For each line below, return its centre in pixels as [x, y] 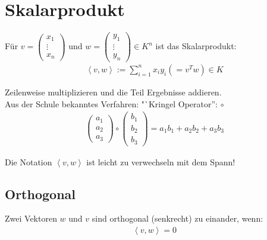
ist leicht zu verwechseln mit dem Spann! [161, 161]
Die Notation [29, 161]
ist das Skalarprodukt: [196, 46]
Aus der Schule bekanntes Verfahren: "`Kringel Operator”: [111, 103]
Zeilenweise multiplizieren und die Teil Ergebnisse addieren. [113, 92]
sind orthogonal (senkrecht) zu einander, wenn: [178, 218]
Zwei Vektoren [31, 218]
